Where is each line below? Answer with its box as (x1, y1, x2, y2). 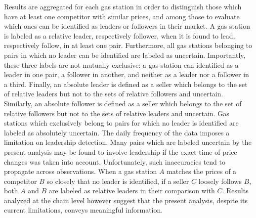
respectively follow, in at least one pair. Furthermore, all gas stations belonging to (4, 40, 253, 50)
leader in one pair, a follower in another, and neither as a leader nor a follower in (4, 69, 249, 80)
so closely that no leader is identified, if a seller (46, 175, 189, 186)
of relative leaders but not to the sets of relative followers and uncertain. (4, 88, 223, 99)
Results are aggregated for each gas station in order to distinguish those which (4, 1, 242, 11)
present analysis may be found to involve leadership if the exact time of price (4, 146, 237, 157)
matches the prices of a (167, 166, 237, 176)
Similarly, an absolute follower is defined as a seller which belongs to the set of (4, 98, 242, 108)
